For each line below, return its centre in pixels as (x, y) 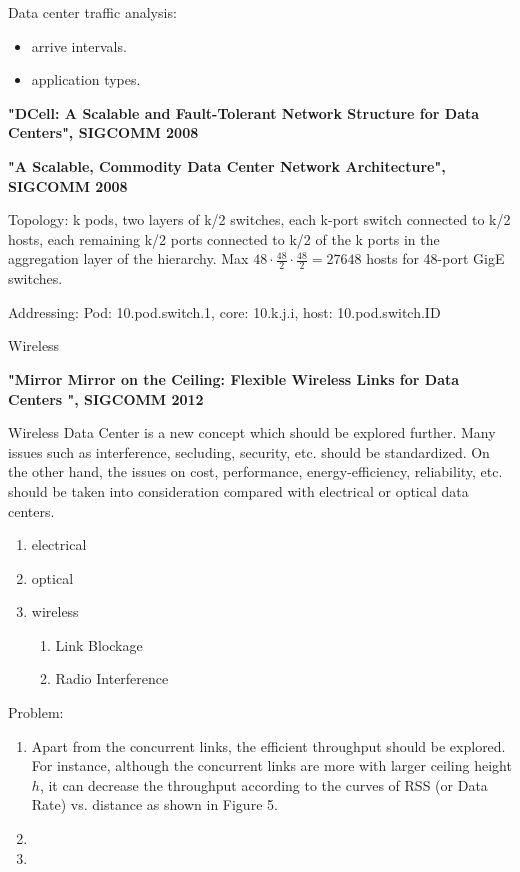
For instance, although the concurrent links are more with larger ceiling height (271, 765)
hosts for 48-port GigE (435, 258)
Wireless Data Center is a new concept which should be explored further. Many (252, 432)
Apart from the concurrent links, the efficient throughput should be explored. (268, 745)
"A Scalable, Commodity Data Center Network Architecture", (227, 165)
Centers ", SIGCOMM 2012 (106, 398)
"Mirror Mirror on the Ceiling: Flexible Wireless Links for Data (234, 378)
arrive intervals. (79, 45)
